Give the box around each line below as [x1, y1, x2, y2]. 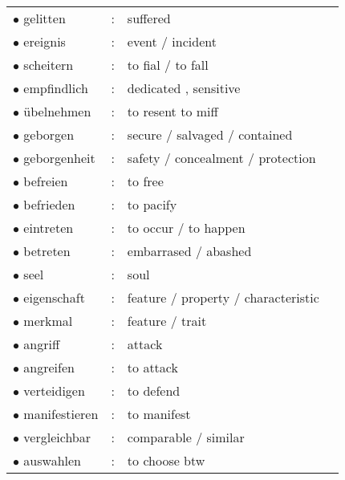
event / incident [127, 32, 217, 51]
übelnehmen [23, 102, 91, 120]
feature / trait [127, 311, 207, 330]
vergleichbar [23, 428, 91, 446]
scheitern [23, 55, 74, 74]
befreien [23, 172, 68, 190]
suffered [127, 9, 171, 27]
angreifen [23, 358, 75, 376]
